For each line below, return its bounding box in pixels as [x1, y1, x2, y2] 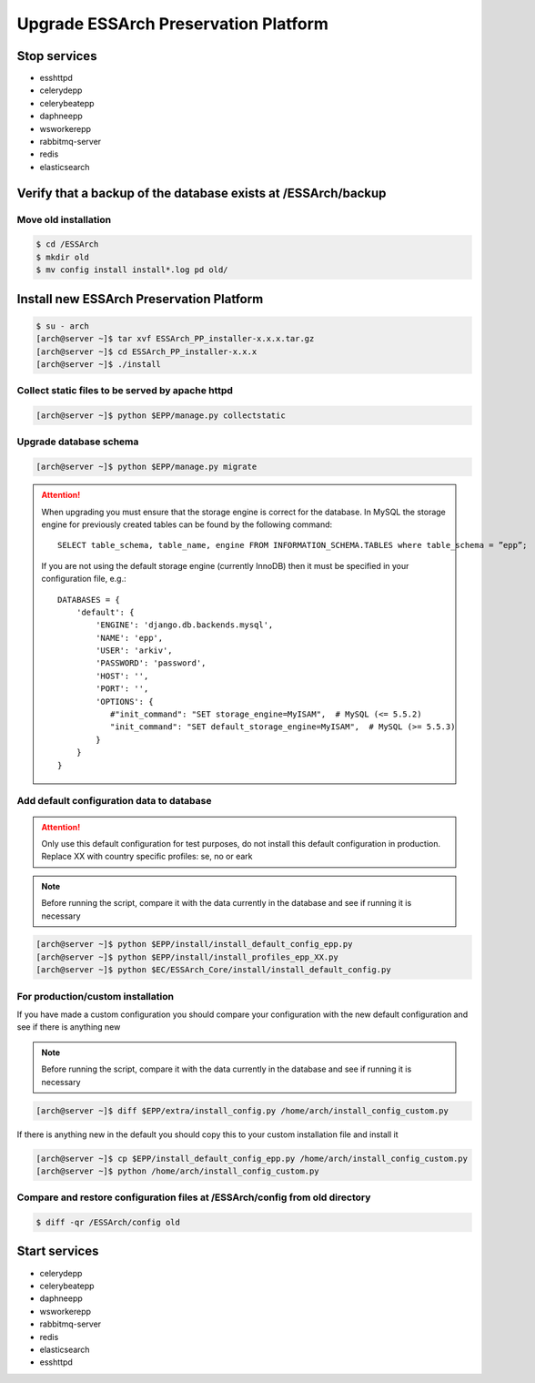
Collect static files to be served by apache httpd [16, 384, 234, 397]
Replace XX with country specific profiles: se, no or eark [41, 851, 253, 862]
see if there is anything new [16, 1022, 121, 1032]
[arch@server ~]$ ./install [35, 359, 161, 369]
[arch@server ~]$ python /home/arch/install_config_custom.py [35, 1165, 319, 1176]
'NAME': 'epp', [96, 633, 164, 643]
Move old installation [16, 213, 112, 226]
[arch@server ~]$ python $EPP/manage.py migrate [35, 462, 257, 473]
